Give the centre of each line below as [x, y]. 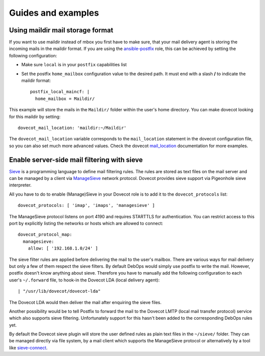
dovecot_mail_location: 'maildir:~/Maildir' [72, 128]
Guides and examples [54, 13]
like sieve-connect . [28, 348]
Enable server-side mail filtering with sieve [76, 160]
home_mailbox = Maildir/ [65, 99]
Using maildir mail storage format [61, 30]
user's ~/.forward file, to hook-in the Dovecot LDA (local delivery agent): [84, 280]
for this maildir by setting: [35, 116]
